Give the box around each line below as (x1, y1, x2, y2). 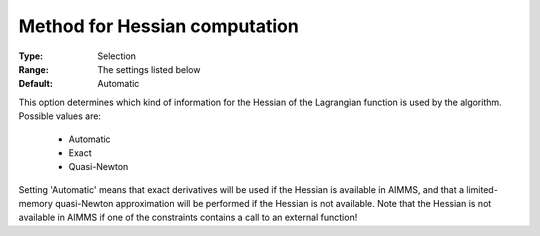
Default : (18, 78, 54, 90)
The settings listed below (97, 63, 201, 75)
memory (18, 198, 54, 210)
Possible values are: (18, 110, 102, 122)
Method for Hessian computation (18, 15, 299, 37)
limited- (466, 183, 499, 195)
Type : (18, 50, 44, 62)
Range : (18, 63, 49, 75)
